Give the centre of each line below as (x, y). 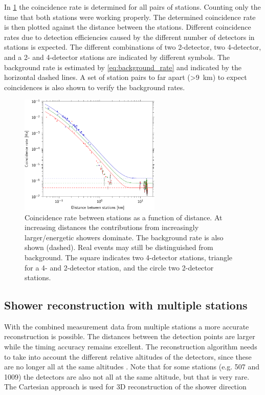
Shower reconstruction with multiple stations (126, 305)
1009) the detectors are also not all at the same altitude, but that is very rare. (127, 376)
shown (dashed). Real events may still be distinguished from (119, 247)
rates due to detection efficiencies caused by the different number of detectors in (129, 37)
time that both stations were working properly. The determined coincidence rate (130, 17)
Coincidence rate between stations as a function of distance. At (124, 217)
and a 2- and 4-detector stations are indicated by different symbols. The (117, 57)
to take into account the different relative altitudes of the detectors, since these (128, 356)
